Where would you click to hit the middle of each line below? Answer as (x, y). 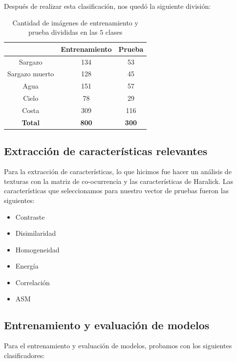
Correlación (32, 282)
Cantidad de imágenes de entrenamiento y (75, 22)
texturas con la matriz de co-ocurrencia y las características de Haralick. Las (119, 181)
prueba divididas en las (63, 32)
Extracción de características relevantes (106, 151)
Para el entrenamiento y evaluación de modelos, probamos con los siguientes (118, 346)
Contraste (30, 216)
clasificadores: (24, 355)
